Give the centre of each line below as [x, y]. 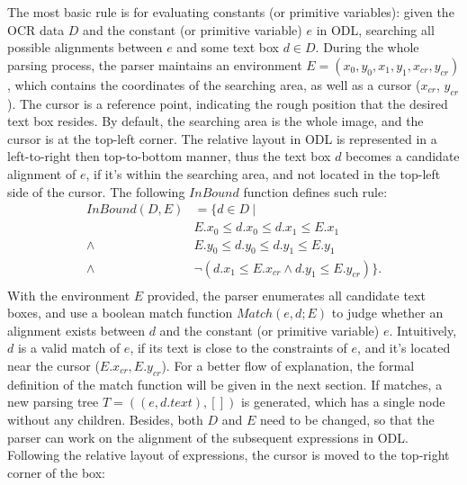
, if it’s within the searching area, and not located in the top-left [263, 173]
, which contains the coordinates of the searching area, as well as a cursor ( [214, 84]
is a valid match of [69, 348]
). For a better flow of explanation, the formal [288, 365]
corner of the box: [56, 472]
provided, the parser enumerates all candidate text [286, 295]
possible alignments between [85, 47]
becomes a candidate [403, 156]
